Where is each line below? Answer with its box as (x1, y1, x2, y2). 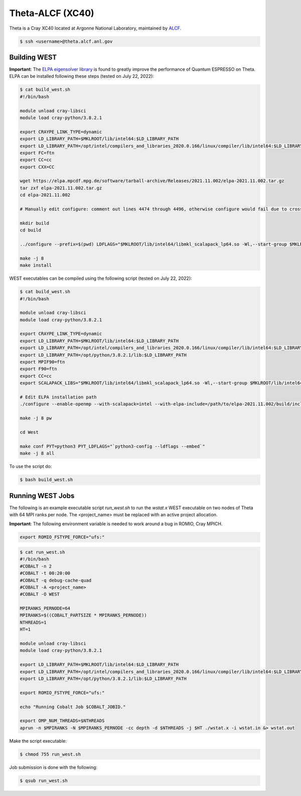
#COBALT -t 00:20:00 (20, 571, 70, 576)
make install (20, 263, 52, 268)
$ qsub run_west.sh (20, 777, 68, 783)
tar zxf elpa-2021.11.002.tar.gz (20, 185, 102, 191)
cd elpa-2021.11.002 (20, 192, 70, 198)
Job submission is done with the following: (9, 764, 98, 770)
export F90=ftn (20, 366, 57, 372)
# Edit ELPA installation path (20, 394, 97, 400)
